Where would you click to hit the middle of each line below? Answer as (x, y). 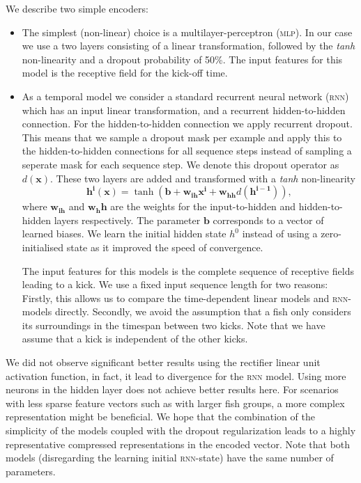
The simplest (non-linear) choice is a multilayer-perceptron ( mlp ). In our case (187, 32)
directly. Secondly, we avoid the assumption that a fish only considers (203, 311)
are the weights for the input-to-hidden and (203, 206)
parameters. (31, 471)
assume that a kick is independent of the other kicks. (135, 339)
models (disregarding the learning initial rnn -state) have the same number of (170, 458)
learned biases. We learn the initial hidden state (124, 233)
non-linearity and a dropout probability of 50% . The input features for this (182, 59)
